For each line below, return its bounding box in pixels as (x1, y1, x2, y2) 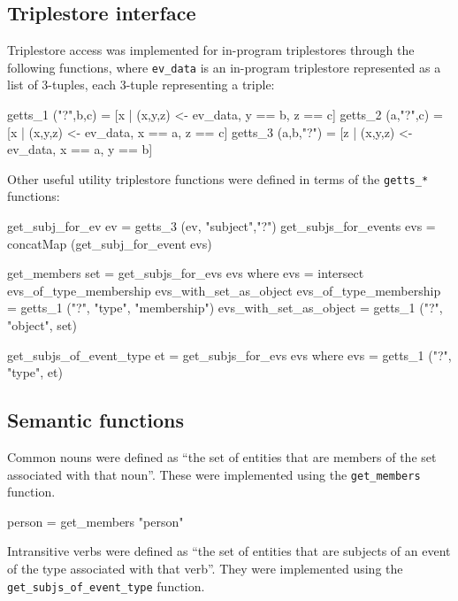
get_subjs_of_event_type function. (7, 576, 205, 595)
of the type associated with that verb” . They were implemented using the (7, 559, 403, 578)
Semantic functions (7, 406, 185, 434)
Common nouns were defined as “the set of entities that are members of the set (7, 448, 437, 466)
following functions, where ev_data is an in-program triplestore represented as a (7, 58, 441, 76)
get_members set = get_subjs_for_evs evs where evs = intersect (7, 264, 364, 282)
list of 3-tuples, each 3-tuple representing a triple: (7, 75, 275, 94)
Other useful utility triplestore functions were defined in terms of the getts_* (7, 169, 429, 188)
